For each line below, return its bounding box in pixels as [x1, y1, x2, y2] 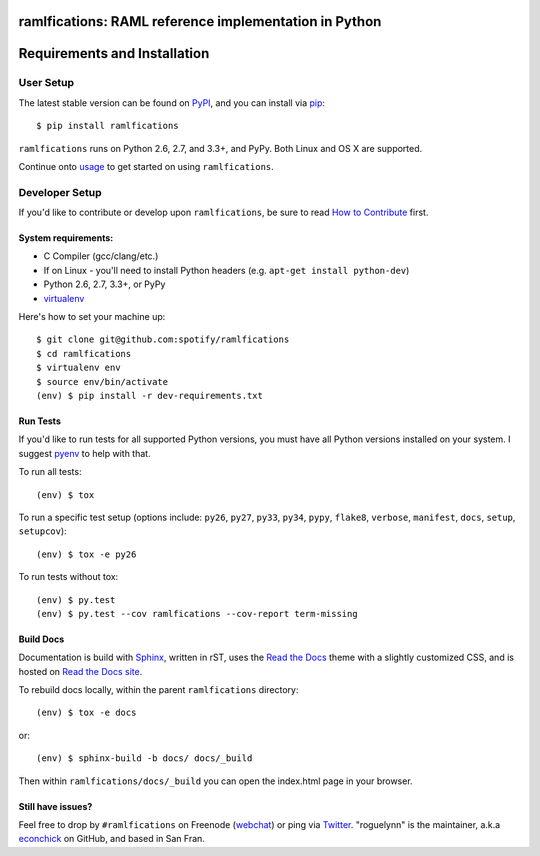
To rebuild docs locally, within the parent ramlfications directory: [18, 684, 299, 696]
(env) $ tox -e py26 [36, 548, 137, 560]
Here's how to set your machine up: [18, 311, 166, 323]
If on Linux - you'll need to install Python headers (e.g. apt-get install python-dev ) [43, 264, 410, 276]
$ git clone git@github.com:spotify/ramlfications [36, 334, 290, 345]
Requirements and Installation [18, 45, 210, 62]
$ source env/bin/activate [36, 376, 169, 387]
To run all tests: [18, 466, 82, 478]
